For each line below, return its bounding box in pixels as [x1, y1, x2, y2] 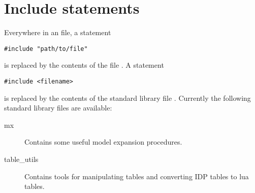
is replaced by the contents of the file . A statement [4, 60, 164, 70]
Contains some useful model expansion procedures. [24, 136, 182, 147]
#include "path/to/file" [4, 45, 88, 52]
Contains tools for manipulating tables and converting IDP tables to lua [24, 171, 249, 181]
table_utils [4, 154, 39, 164]
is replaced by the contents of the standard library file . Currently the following [4, 92, 251, 103]
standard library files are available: [4, 102, 112, 113]
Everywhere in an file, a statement [4, 27, 111, 38]
